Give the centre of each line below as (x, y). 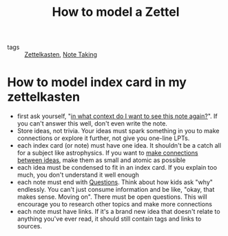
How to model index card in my (97, 82)
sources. (30, 226)
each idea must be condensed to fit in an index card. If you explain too (117, 168)
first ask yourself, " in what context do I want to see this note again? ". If (117, 116)
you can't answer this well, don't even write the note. (92, 124)
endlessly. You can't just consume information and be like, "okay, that (116, 190)
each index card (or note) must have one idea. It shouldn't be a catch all (119, 146)
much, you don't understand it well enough (78, 175)
